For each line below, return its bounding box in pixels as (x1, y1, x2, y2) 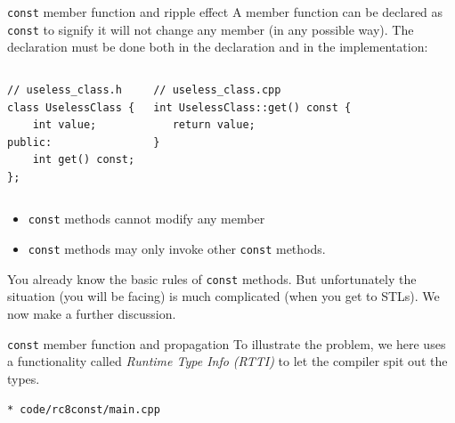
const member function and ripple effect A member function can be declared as (7, 3, 443, 20)
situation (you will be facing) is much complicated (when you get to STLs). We (7, 287, 440, 305)
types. (7, 369, 40, 387)
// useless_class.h (7, 83, 122, 96)
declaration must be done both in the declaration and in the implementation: (7, 37, 428, 56)
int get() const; (32, 153, 135, 167)
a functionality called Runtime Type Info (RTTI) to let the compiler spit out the (7, 352, 448, 370)
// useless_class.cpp (153, 83, 281, 96)
